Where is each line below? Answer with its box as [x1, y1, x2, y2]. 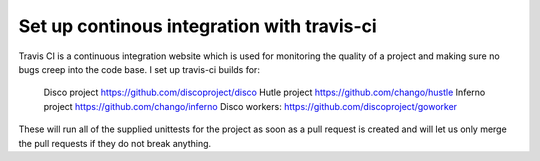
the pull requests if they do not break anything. [18, 137, 212, 149]
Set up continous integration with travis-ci [18, 15, 377, 37]
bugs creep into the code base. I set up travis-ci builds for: [18, 63, 260, 75]
